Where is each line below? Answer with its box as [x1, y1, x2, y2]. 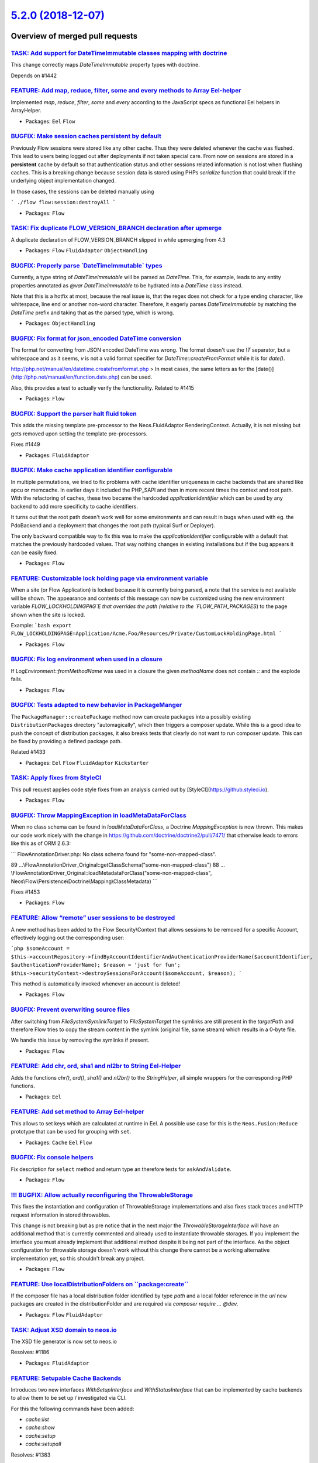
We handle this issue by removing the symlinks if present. [11, 1036, 150, 1044]
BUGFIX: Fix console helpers [11, 1153, 94, 1162]
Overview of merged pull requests [11, 31, 138, 41]
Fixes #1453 [11, 888, 40, 895]
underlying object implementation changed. [11, 177, 116, 184]
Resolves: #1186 [11, 1349, 50, 1356]
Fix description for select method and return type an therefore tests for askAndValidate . [11, 1165, 231, 1173]
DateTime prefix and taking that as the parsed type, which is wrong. [11, 309, 175, 316]
